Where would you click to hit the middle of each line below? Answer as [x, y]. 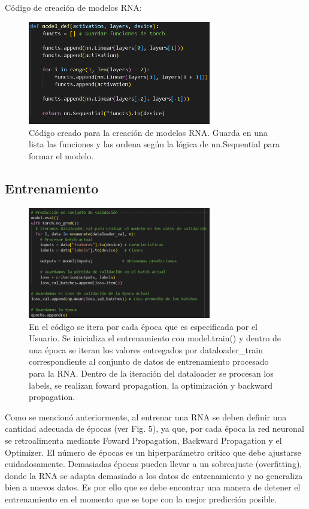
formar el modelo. [61, 156]
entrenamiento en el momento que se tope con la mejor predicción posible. [141, 499]
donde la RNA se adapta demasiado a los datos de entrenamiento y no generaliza [154, 475]
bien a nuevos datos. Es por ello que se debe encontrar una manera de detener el [153, 487]
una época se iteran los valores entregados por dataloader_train [146, 349]
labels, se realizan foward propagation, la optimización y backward [151, 385]
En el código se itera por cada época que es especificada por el [143, 326]
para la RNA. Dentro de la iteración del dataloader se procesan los [151, 373]
